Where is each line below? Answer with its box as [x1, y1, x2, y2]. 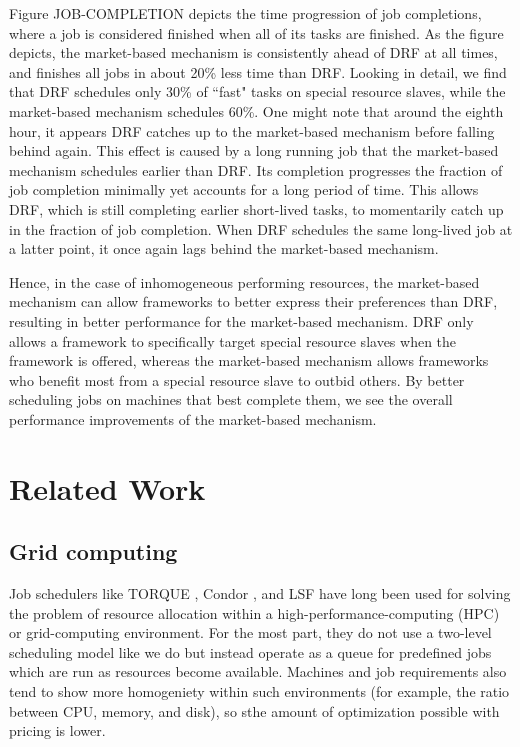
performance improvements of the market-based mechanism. [9, 408, 377, 429]
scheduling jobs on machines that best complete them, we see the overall [9, 389, 453, 410]
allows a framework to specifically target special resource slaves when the [9, 330, 457, 351]
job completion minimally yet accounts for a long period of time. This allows [9, 179, 479, 200]
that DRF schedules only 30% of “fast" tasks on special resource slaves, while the [9, 81, 506, 102]
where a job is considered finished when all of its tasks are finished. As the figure [9, 22, 504, 43]
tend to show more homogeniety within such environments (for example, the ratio [9, 681, 510, 702]
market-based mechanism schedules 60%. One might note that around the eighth [9, 100, 504, 121]
